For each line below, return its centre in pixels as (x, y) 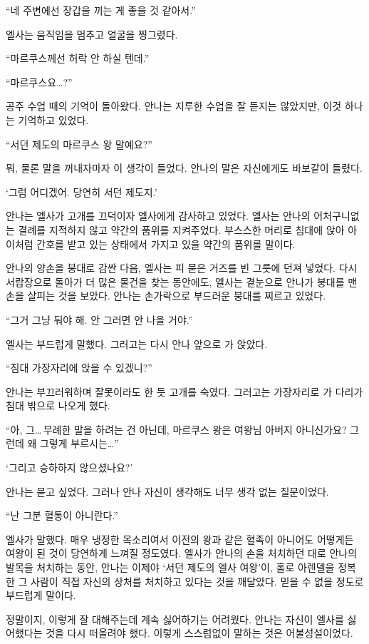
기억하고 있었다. (53, 119)
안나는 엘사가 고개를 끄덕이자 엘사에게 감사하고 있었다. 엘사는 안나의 (158, 216)
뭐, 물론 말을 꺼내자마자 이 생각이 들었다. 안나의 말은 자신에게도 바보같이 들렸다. (184, 168)
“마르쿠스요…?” (39, 82)
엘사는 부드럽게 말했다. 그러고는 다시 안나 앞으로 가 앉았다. (137, 343)
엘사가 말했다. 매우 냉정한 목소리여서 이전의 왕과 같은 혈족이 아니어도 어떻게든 (180, 539)
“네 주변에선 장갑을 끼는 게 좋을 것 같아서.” (101, 10)
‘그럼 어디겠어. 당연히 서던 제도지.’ (82, 191)
